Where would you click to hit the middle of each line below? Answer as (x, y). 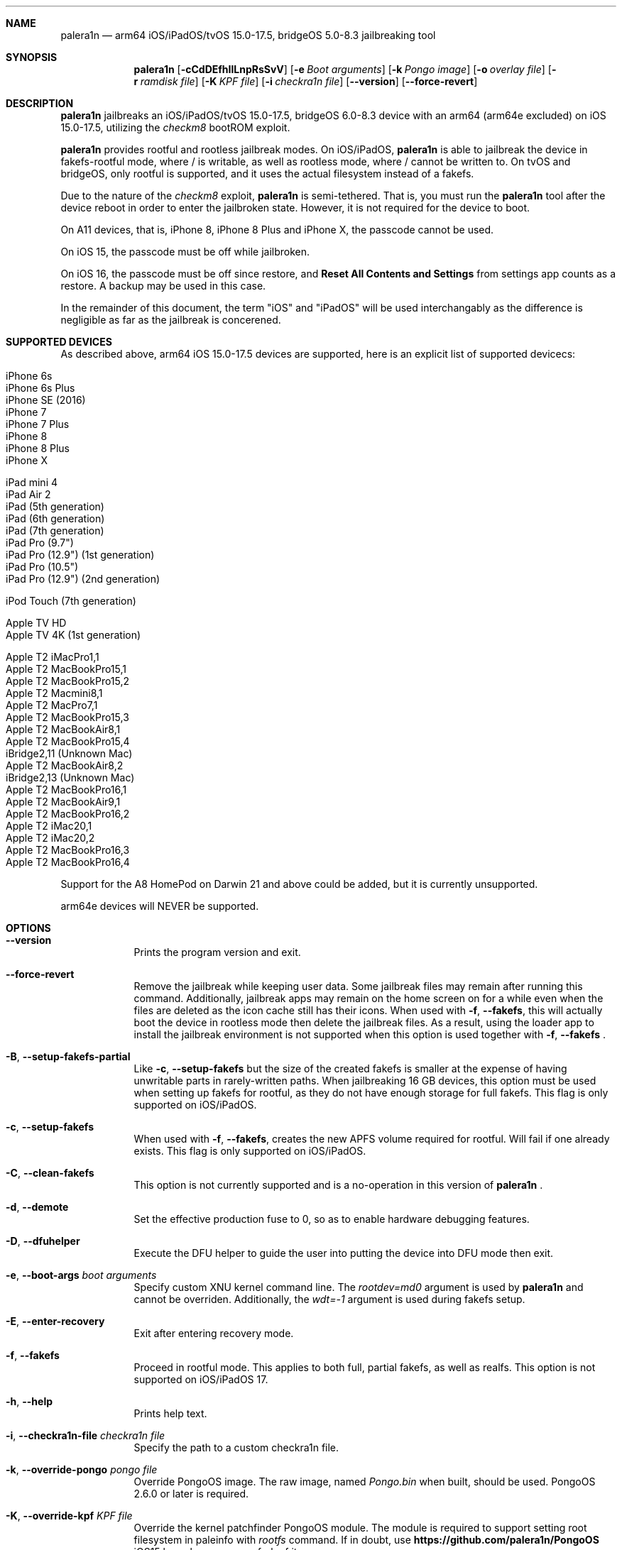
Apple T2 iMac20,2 (50, 838)
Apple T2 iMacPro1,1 (53, 657)
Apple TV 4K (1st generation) (73, 635)
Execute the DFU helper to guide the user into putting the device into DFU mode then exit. (344, 1253)
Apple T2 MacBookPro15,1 (66, 669)
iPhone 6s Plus (40, 388)
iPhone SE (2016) (46, 400)
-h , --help (29, 1401)
